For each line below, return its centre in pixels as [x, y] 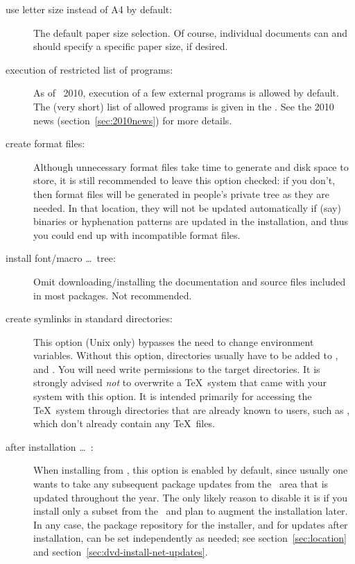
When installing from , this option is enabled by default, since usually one [191, 470]
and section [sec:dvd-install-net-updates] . [121, 551]
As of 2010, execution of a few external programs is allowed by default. [186, 93]
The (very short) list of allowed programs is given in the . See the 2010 [184, 106]
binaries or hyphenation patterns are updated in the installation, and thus [191, 221]
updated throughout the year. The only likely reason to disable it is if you [191, 497]
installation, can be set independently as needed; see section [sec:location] [190, 538]
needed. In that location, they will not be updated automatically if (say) [187, 207]
